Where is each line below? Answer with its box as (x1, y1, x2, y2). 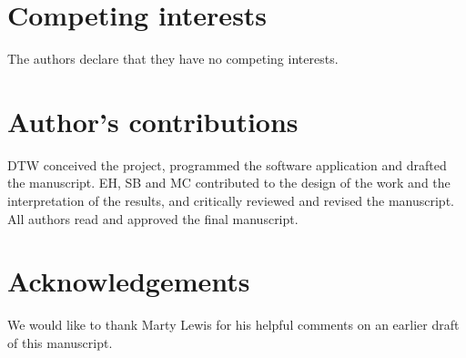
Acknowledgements (7, 262, 250, 300)
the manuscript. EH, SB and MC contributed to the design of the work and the (7, 173, 451, 192)
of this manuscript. (7, 332, 113, 352)
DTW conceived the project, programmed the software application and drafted (7, 155, 447, 174)
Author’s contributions (7, 102, 299, 139)
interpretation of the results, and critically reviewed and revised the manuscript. (7, 191, 454, 210)
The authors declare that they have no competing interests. (7, 49, 339, 68)
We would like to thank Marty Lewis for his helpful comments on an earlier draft (7, 315, 460, 334)
